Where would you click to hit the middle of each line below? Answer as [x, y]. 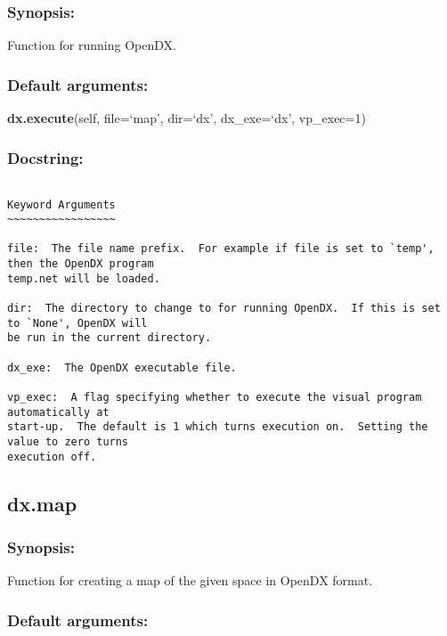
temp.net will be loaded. [84, 278]
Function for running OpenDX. [92, 45]
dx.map [42, 503]
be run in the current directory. [110, 338]
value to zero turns [68, 442]
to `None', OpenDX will [77, 323]
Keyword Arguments [61, 204]
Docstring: [45, 157]
